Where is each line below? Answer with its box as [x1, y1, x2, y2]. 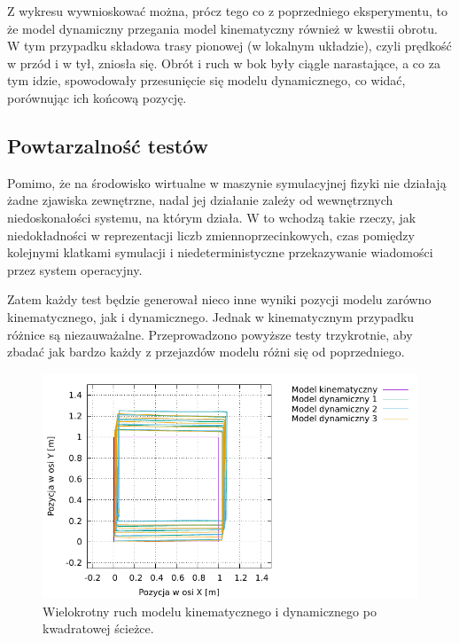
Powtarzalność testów [7, 131, 208, 159]
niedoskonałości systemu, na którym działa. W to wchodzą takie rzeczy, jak [7, 208, 416, 226]
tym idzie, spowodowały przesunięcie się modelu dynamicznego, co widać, [7, 71, 406, 90]
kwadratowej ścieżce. [43, 619, 154, 638]
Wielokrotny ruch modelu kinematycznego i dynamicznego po [43, 601, 377, 620]
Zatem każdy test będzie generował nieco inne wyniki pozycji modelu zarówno [7, 290, 432, 309]
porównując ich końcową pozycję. [7, 88, 187, 106]
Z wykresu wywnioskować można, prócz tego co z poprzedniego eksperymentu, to [7, 2, 447, 20]
